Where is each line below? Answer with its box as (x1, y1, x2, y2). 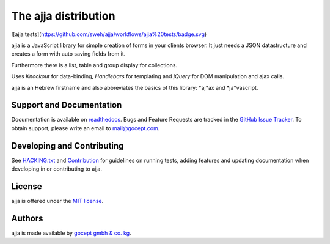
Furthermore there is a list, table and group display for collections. (11, 61, 177, 68)
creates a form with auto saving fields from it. (11, 50, 126, 57)
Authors (11, 213, 43, 223)
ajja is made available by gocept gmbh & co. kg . (11, 229, 131, 237)
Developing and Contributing (11, 141, 124, 151)
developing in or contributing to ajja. (11, 165, 102, 172)
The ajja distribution (11, 9, 116, 23)
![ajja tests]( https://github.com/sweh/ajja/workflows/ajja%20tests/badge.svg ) (11, 31, 207, 38)
